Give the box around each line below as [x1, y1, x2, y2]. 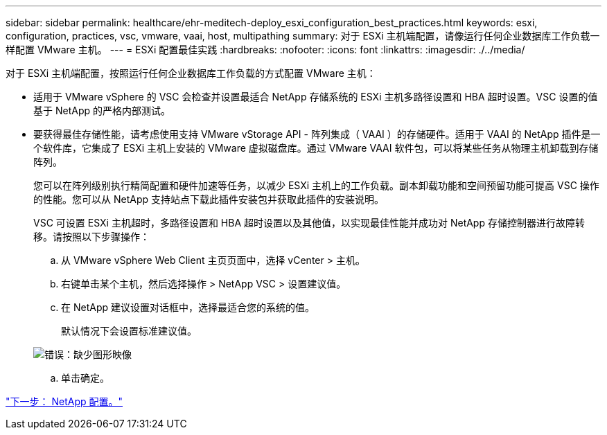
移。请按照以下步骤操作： [33, 231, 150, 242]
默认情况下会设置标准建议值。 [61, 325, 197, 337]
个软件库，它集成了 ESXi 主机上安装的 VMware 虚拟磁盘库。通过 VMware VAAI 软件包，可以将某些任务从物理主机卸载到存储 [33, 142, 599, 154]
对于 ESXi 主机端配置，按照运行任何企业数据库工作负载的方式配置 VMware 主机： [6, 67, 376, 79]
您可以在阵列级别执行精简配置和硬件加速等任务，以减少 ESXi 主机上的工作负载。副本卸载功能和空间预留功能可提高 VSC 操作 [33, 179, 599, 191]
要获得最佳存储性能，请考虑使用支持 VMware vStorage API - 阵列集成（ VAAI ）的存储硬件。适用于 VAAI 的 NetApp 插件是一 [33, 128, 601, 140]
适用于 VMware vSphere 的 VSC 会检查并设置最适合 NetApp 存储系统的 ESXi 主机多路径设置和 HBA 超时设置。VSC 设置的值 [33, 91, 598, 103]
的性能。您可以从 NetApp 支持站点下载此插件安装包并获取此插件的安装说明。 [33, 193, 384, 205]
